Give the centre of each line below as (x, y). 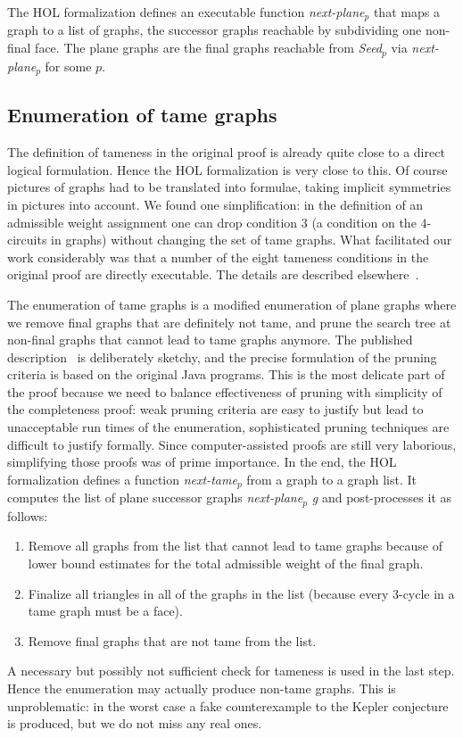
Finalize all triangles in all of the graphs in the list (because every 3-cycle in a (241, 593)
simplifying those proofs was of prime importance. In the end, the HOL (202, 462)
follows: (28, 515)
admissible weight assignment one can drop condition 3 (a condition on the (212, 222)
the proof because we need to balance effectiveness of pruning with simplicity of (225, 391)
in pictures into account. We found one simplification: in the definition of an (215, 204)
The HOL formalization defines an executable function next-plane (186, 12)
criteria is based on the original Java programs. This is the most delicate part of (226, 374)
